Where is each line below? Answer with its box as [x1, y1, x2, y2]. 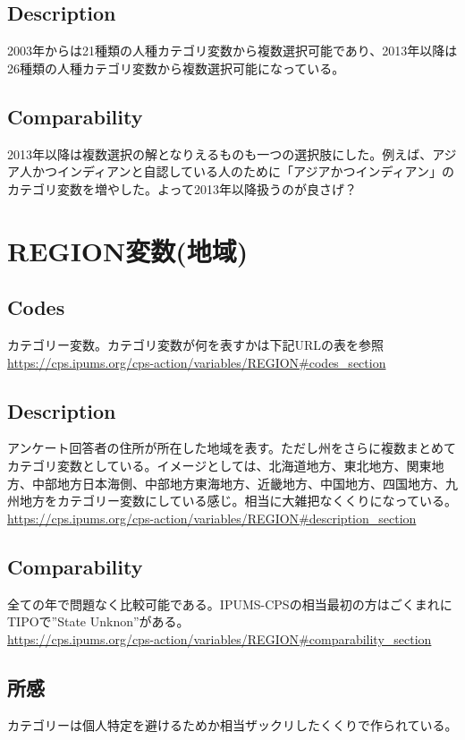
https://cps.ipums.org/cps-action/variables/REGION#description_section [7, 508, 417, 527]
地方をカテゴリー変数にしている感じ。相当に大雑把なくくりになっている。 [19, 491, 457, 510]
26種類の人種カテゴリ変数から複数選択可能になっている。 [7, 58, 345, 77]
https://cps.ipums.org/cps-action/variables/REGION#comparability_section [7, 629, 432, 648]
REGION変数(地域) [7, 232, 249, 268]
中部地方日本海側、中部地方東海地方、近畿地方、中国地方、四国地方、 [31, 473, 445, 492]
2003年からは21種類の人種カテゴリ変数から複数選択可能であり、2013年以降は [7, 41, 458, 60]
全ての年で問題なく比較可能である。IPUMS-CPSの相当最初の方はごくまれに [7, 594, 452, 613]
